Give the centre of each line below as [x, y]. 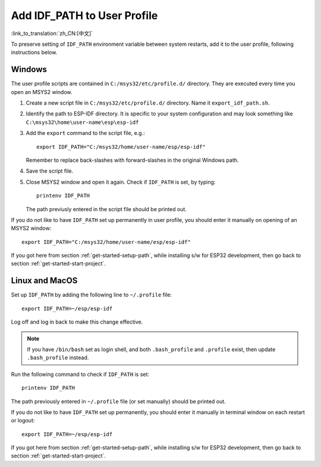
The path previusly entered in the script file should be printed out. [106, 209]
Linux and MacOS [44, 280]
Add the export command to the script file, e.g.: [85, 133]
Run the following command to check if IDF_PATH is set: [80, 374]
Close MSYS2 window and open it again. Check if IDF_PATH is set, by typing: [121, 182]
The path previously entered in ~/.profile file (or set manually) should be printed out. [118, 401]
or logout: [23, 421]
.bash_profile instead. [58, 358]
